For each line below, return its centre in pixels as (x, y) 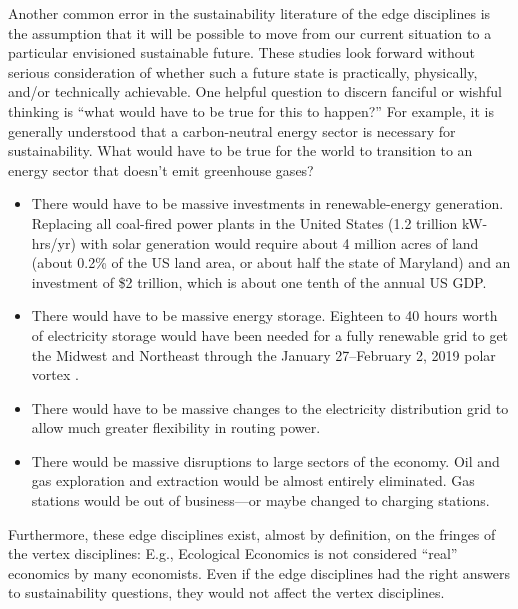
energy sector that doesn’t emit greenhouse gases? (161, 169)
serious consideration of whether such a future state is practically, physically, (243, 71)
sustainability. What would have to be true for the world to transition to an (240, 150)
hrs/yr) (53, 242)
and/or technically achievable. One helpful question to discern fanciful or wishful (255, 91)
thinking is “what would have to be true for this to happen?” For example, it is (251, 110)
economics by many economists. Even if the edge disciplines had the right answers (259, 572)
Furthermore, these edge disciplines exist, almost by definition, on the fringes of (252, 533)
